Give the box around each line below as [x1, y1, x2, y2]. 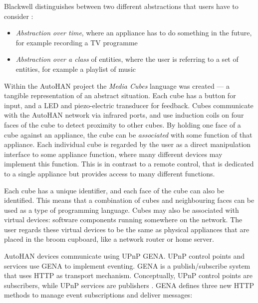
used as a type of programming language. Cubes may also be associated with [4, 204, 239, 215]
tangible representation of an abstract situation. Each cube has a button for [4, 90, 236, 101]
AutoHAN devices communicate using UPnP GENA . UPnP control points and [4, 251, 245, 261]
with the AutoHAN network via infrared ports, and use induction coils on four [4, 110, 244, 120]
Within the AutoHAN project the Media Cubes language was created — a [4, 80, 230, 91]
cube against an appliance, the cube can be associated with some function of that [4, 129, 253, 140]
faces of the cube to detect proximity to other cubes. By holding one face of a [4, 119, 241, 130]
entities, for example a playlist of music [15, 63, 136, 74]
